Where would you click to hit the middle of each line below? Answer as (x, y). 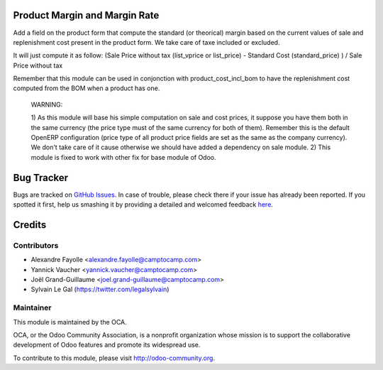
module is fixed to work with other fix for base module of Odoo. (123, 157)
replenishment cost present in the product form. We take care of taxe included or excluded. (146, 42)
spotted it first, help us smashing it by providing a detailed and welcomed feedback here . (143, 205)
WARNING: (47, 104)
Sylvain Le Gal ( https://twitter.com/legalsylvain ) (100, 289)
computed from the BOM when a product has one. (87, 88)
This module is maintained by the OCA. (70, 322)
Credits (30, 225)
